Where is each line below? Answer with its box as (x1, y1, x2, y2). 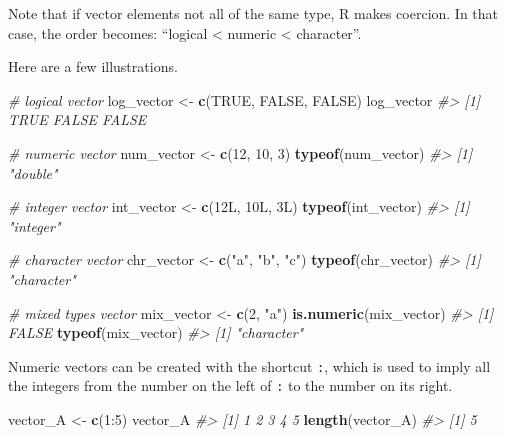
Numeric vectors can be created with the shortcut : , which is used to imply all (8, 355, 491, 376)
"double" (8, 162, 58, 183)
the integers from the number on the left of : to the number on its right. (8, 375, 453, 396)
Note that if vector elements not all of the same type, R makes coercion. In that (8, 3, 499, 23)
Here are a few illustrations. (8, 56, 178, 77)
